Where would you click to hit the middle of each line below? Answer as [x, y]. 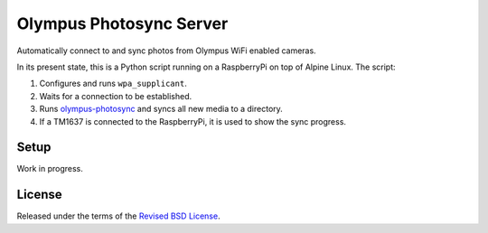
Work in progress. [50, 169]
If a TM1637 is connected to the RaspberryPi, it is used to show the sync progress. [193, 121]
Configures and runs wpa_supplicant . [113, 84]
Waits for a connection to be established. [116, 96]
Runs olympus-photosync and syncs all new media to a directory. [161, 109]
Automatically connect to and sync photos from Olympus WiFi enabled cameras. [166, 51]
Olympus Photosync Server [122, 23]
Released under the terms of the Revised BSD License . [118, 216]
